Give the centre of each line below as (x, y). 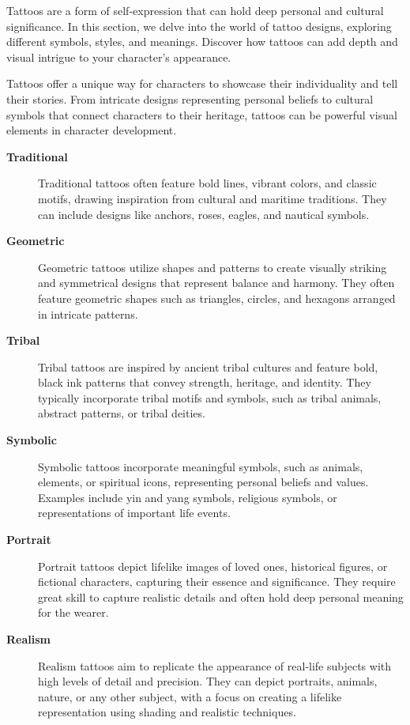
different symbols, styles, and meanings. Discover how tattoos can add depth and (202, 42)
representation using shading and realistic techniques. (167, 712)
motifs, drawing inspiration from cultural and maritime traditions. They (213, 198)
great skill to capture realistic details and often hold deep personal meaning (221, 597)
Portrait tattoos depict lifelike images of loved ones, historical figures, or (213, 566)
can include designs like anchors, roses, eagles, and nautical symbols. (204, 214)
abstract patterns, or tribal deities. (122, 413)
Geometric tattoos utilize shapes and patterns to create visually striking (213, 267)
